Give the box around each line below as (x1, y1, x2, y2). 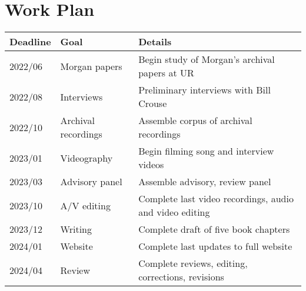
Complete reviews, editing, (138, 256, 248, 270)
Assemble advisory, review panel (138, 175, 271, 189)
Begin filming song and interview (138, 144, 274, 158)
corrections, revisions (138, 270, 224, 284)
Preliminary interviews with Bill (138, 83, 271, 97)
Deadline (9, 35, 51, 49)
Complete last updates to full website (138, 239, 292, 253)
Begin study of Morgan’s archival (138, 52, 275, 66)
